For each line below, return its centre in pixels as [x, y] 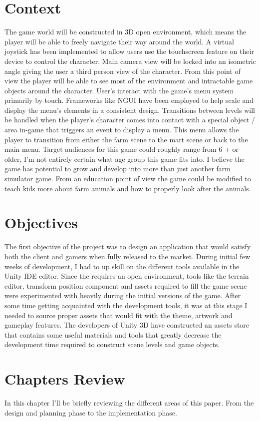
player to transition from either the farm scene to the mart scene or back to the [126, 139]
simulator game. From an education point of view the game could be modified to [128, 179]
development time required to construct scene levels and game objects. [112, 344]
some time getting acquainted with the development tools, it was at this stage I [126, 305]
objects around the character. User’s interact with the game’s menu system [119, 90]
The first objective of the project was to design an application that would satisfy [128, 246]
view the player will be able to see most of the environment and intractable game [129, 81]
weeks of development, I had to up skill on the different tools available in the [122, 266]
